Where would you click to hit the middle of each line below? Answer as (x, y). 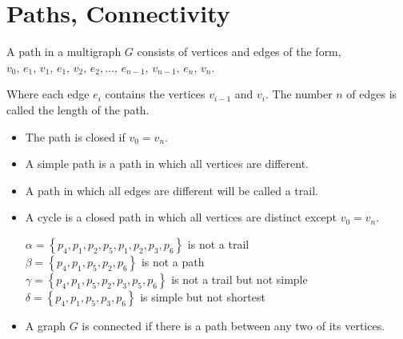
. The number (299, 94)
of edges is (372, 94)
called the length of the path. (78, 109)
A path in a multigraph (64, 52)
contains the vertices (155, 94)
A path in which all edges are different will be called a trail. (172, 190)
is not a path (173, 261)
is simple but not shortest (203, 296)
